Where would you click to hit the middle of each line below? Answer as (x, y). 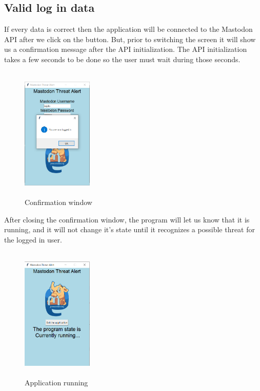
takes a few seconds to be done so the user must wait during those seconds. (122, 59)
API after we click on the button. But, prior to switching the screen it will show (130, 39)
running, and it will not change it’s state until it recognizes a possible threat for (130, 229)
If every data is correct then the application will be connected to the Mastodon (128, 29)
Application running (56, 383)
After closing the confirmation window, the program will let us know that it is (127, 219)
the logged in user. (33, 239)
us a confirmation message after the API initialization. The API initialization (126, 49)
